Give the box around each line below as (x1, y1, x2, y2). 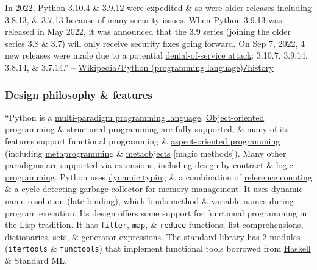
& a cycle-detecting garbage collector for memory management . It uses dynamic (5, 182, 303, 195)
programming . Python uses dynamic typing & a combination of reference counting (5, 170, 312, 183)
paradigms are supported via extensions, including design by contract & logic (5, 158, 293, 171)
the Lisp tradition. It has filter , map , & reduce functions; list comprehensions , (5, 218, 304, 231)
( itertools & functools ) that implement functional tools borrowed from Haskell (5, 242, 311, 255)
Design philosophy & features (5, 87, 152, 102)
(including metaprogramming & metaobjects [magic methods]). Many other (5, 146, 287, 159)
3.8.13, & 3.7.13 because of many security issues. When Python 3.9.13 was (5, 13, 282, 26)
